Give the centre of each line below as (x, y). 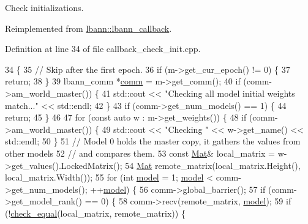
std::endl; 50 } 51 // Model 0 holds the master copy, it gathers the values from (153, 141)
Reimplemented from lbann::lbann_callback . (88, 28)
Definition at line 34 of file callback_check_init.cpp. (103, 49)
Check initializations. (44, 7)
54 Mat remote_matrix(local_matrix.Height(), (213, 165)
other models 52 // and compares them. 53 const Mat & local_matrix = (140, 153)
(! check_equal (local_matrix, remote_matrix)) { (95, 213)
